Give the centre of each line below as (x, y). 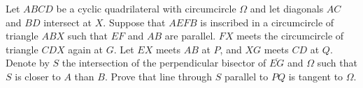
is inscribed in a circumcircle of (267, 22)
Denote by (28, 63)
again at (86, 49)
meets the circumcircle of (290, 36)
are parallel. (190, 36)
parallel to (246, 76)
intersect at (68, 22)
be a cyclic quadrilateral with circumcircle (146, 8)
